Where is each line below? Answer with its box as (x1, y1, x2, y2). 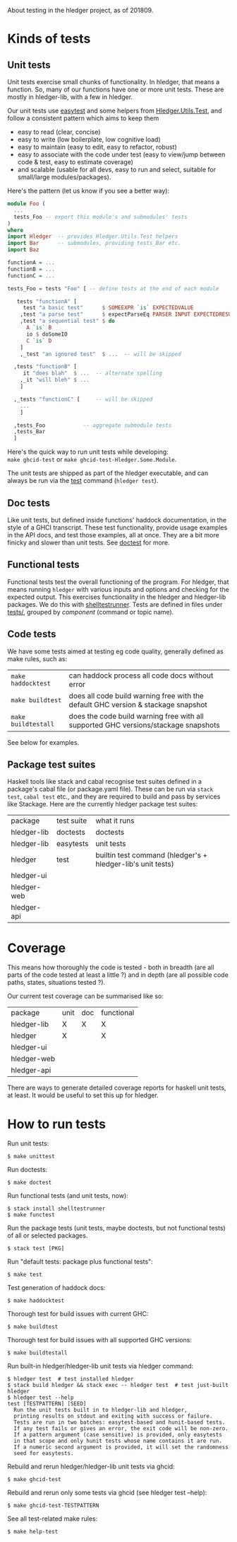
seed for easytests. (13, 1450, 74, 1457)
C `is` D (25, 337, 52, 344)
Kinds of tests (7, 31, 91, 47)
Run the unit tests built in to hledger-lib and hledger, (13, 1407, 188, 1414)
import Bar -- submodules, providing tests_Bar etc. (7, 240, 181, 247)
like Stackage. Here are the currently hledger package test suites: (7, 800, 198, 809)
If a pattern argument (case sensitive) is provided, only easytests (13, 1432, 222, 1439)
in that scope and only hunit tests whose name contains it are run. (13, 1437, 222, 1445)
